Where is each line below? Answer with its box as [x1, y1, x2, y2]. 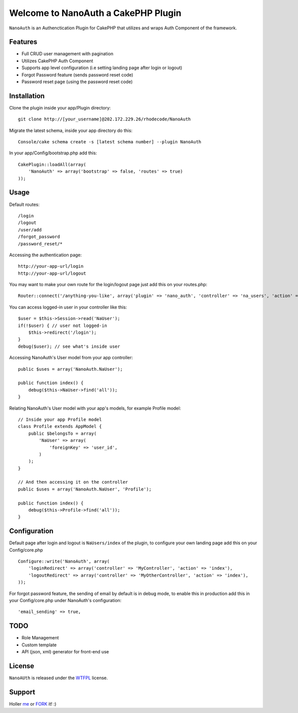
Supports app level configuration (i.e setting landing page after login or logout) [21, 65, 182, 71]
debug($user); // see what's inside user [18, 343, 120, 349]
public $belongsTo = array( [28, 430, 97, 436]
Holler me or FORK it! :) [9, 701, 57, 707]
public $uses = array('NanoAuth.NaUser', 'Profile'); [18, 486, 151, 492]
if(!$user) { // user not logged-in [18, 322, 107, 328]
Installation [9, 92, 45, 100]
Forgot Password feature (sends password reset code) [21, 72, 134, 78]
